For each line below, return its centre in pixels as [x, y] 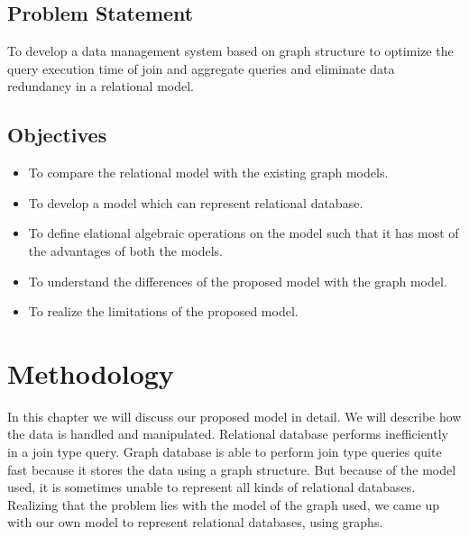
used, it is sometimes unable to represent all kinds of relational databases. [212, 487]
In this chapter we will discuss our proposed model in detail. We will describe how [234, 416]
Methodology [91, 373]
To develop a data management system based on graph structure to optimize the [230, 51]
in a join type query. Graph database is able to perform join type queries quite [225, 452]
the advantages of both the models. [126, 250]
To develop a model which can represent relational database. [196, 202]
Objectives [57, 135]
